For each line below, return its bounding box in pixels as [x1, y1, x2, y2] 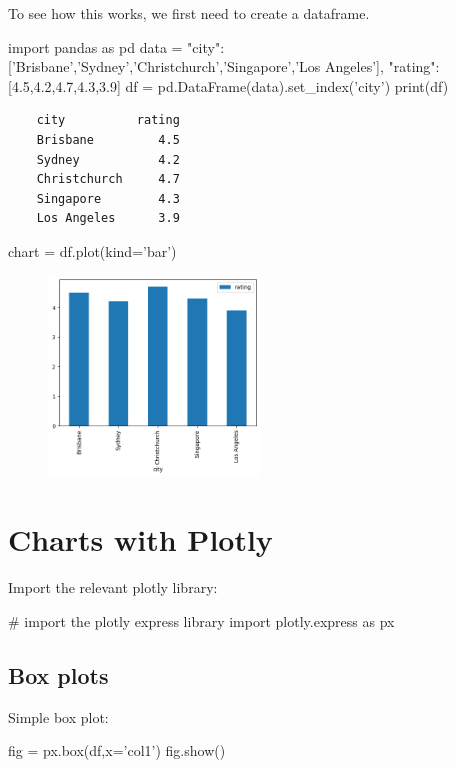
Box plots [8, 659, 109, 690]
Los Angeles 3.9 [36, 211, 180, 226]
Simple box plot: [8, 706, 109, 727]
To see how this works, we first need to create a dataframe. [8, 3, 370, 23]
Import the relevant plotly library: [8, 577, 218, 598]
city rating [36, 113, 180, 128]
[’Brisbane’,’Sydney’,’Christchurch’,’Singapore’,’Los [8, 56, 321, 77]
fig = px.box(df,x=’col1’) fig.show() [8, 740, 226, 761]
